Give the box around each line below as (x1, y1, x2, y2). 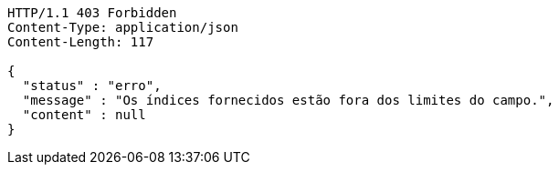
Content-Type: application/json (7, 20, 238, 35)
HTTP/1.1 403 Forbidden (7, 5, 177, 20)
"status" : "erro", (22, 78, 162, 93)
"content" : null (22, 107, 146, 122)
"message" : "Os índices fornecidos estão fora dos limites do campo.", (22, 93, 554, 107)
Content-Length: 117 (7, 35, 154, 49)
